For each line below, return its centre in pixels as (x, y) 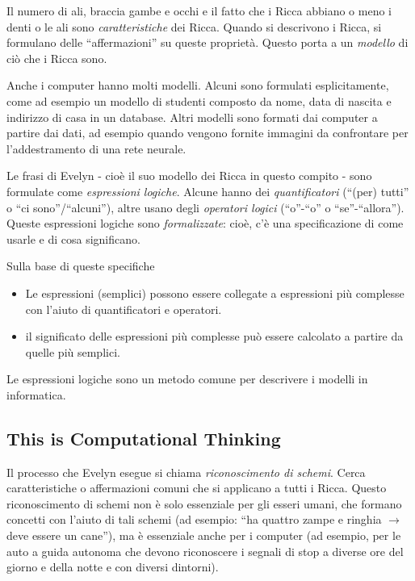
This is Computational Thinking (144, 438)
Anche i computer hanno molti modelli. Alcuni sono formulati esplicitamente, (198, 85)
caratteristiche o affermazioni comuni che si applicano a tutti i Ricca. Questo (197, 488)
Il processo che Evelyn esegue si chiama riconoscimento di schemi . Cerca (186, 472)
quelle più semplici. (73, 351)
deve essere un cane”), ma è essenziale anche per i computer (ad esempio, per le (204, 535)
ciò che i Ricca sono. (57, 58)
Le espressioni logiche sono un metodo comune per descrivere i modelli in (187, 379)
